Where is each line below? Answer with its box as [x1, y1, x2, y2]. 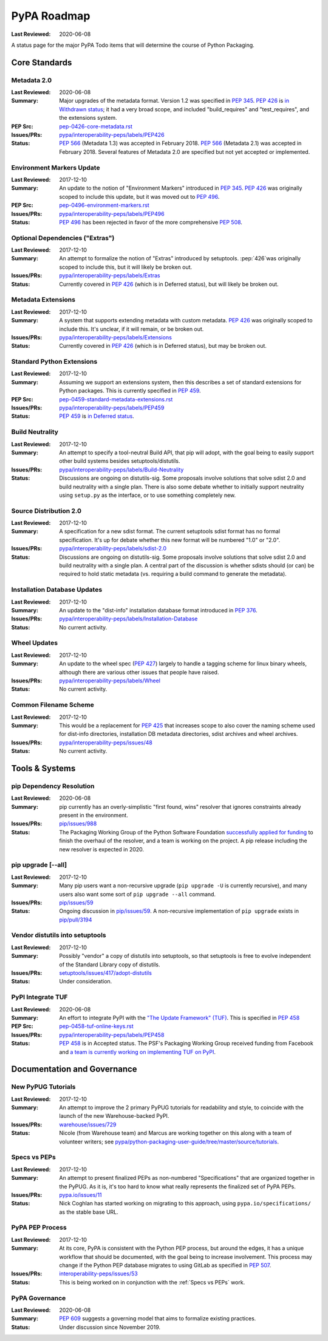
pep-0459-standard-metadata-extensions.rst [59, 395, 173, 403]
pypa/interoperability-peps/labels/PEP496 [59, 210, 165, 217]
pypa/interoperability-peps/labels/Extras [59, 272, 160, 279]
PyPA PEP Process [11, 1223, 67, 1232]
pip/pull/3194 [59, 916, 92, 923]
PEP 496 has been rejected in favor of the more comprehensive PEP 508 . [59, 218, 243, 226]
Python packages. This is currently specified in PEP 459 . [59, 387, 201, 395]
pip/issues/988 [59, 820, 97, 827]
